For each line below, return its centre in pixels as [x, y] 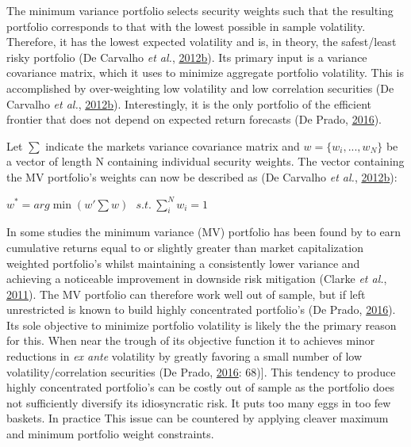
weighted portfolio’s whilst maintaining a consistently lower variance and [183, 263]
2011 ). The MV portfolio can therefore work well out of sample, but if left [186, 294]
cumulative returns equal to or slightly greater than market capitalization [185, 247]
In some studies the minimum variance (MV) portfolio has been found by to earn [204, 232]
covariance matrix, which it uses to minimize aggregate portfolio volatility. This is [205, 73]
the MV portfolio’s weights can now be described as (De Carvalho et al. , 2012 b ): [202, 176]
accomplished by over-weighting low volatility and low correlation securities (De [200, 88]
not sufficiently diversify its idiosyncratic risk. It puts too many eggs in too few [199, 402]
